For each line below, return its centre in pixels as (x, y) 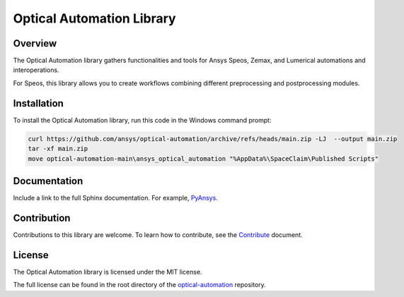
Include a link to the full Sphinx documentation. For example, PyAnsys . (116, 198)
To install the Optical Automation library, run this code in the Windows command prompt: (142, 120)
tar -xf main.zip (58, 149)
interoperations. (36, 70)
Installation (38, 103)
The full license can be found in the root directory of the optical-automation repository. (140, 285)
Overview (35, 43)
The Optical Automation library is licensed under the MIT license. (108, 272)
